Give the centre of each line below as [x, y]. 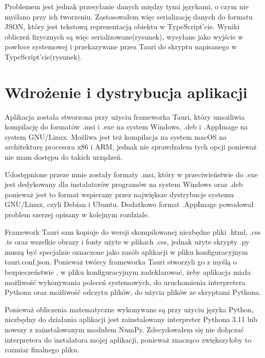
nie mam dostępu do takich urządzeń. [64, 157]
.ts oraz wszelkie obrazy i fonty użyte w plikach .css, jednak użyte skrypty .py [127, 242]
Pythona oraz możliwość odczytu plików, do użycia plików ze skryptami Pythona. [133, 292]
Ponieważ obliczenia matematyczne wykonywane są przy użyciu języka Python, [129, 309]
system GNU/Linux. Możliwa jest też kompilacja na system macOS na [116, 136]
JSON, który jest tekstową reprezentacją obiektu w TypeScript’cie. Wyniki [122, 26]
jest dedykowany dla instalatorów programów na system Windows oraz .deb [124, 184]
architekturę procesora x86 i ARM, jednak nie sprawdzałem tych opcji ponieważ [131, 147]
